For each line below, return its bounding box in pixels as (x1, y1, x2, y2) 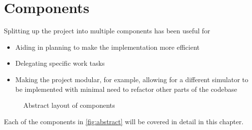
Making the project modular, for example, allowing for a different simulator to (15, 74, 249, 84)
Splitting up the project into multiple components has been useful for (4, 26, 210, 36)
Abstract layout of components (23, 100, 115, 110)
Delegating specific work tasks (15, 58, 105, 68)
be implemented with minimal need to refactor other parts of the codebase (15, 84, 237, 94)
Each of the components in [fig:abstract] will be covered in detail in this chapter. (4, 116, 244, 126)
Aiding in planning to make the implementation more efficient (15, 42, 200, 52)
